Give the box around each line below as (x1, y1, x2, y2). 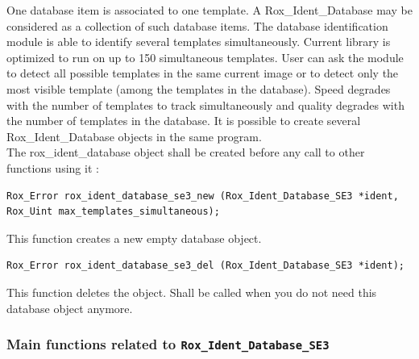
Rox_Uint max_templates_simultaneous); (6, 206, 220, 218)
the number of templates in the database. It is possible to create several (6, 112, 361, 129)
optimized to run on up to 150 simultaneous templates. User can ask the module (6, 48, 404, 65)
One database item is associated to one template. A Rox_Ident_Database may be (6, 2, 413, 18)
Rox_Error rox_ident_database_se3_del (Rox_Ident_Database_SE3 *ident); (6, 260, 404, 272)
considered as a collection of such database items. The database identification (6, 17, 388, 34)
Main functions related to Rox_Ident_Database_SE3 (6, 334, 330, 354)
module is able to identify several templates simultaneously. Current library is (6, 33, 391, 50)
